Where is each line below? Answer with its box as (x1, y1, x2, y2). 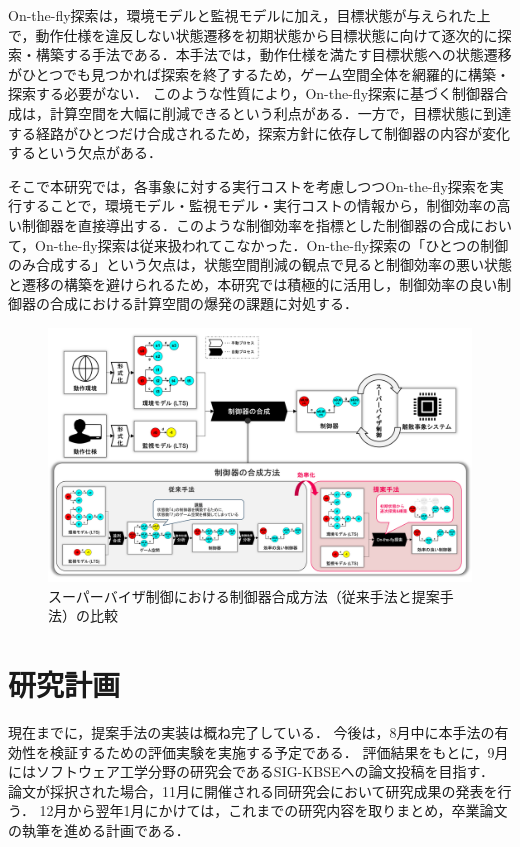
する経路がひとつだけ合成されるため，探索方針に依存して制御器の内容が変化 (8, 122, 510, 143)
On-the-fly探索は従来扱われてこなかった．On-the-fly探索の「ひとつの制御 (35, 234, 509, 255)
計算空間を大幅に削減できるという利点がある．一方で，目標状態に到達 (49, 102, 512, 123)
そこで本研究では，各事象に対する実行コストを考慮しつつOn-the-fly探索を (8, 175, 490, 196)
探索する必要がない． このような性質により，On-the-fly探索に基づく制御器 (8, 83, 495, 104)
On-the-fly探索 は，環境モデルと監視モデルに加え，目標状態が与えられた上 (8, 5, 491, 25)
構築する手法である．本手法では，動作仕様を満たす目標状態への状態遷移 (35, 44, 512, 65)
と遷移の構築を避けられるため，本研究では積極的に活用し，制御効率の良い (8, 273, 498, 294)
